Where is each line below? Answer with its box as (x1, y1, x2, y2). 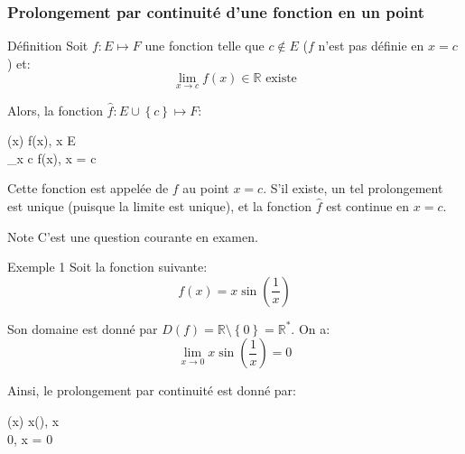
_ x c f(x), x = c (7, 148, 97, 167)
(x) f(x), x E (7, 131, 76, 150)
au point (182, 179, 229, 198)
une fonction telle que (144, 36, 265, 55)
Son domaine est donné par (7, 319, 158, 338)
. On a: (291, 319, 330, 338)
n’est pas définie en (318, 36, 424, 55)
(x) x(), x (7, 411, 60, 430)
